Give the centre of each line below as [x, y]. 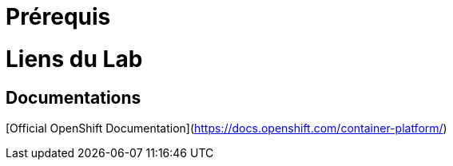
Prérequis [58, 17]
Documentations [74, 97]
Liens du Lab [74, 59]
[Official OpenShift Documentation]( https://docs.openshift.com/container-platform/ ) [226, 128]
